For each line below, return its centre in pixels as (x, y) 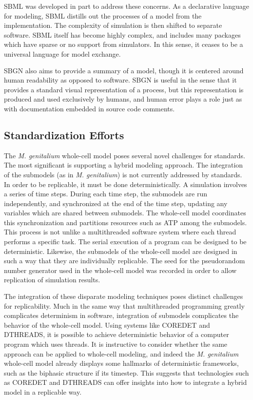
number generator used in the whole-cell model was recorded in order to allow (120, 270)
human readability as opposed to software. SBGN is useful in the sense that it (120, 80)
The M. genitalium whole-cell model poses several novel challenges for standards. (125, 155)
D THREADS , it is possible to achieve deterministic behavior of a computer (117, 334)
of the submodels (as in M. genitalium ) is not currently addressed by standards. (123, 174)
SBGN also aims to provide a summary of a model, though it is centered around (124, 70)
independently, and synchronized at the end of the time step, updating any (116, 203)
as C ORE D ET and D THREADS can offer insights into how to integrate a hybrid (126, 382)
